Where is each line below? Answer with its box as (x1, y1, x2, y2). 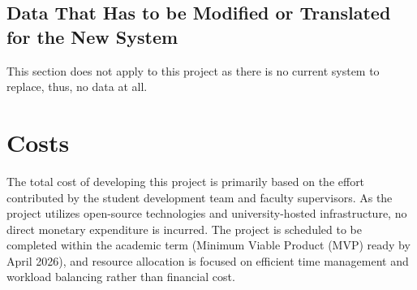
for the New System (6, 24, 178, 49)
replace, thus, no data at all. (6, 78, 148, 95)
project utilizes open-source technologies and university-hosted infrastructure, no (6, 205, 407, 222)
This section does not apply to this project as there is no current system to (6, 62, 380, 79)
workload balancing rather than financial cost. (6, 268, 235, 285)
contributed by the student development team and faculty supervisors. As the (6, 188, 393, 206)
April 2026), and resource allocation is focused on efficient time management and (6, 252, 409, 269)
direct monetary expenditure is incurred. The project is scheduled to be (6, 220, 362, 237)
